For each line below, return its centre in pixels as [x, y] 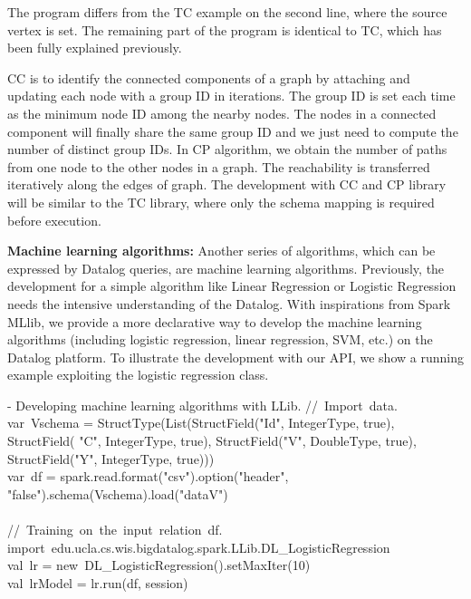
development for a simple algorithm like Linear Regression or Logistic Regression [232, 286]
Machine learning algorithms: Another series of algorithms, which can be [221, 251]
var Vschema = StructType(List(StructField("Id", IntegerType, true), [201, 423]
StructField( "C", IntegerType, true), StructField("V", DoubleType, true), [212, 441]
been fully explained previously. [95, 48]
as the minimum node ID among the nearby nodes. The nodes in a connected [222, 113]
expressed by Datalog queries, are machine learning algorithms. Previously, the [226, 268]
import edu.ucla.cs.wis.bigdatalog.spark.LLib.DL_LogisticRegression [199, 547]
